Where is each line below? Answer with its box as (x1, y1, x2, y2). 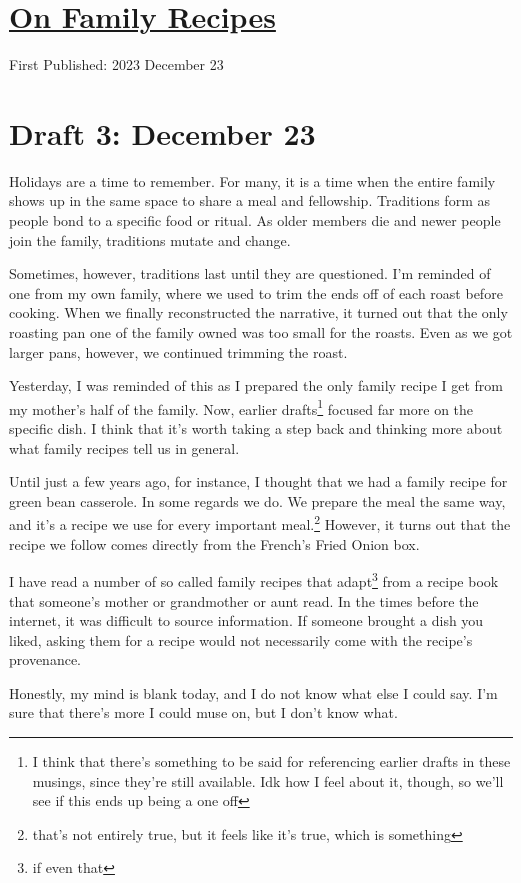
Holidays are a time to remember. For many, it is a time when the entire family (9, 170, 496, 191)
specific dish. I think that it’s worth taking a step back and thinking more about (9, 418, 503, 439)
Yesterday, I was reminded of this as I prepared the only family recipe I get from (9, 375, 504, 396)
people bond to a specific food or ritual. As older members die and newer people (9, 210, 501, 231)
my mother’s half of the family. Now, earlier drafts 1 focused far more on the (9, 395, 474, 419)
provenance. (9, 649, 81, 670)
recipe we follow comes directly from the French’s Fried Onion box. (9, 533, 420, 554)
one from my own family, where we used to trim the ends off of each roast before (9, 282, 503, 303)
